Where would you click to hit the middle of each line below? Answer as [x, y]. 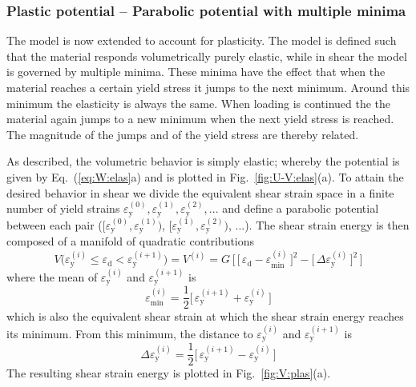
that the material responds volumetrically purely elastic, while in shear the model [207, 56]
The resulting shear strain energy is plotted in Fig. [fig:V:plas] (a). [169, 373]
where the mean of [52, 276]
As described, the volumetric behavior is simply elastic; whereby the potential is [203, 161]
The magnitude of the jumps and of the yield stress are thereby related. [183, 134]
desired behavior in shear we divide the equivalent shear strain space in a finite [200, 192]
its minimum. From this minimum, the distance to [130, 333]
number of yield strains [63, 208]
